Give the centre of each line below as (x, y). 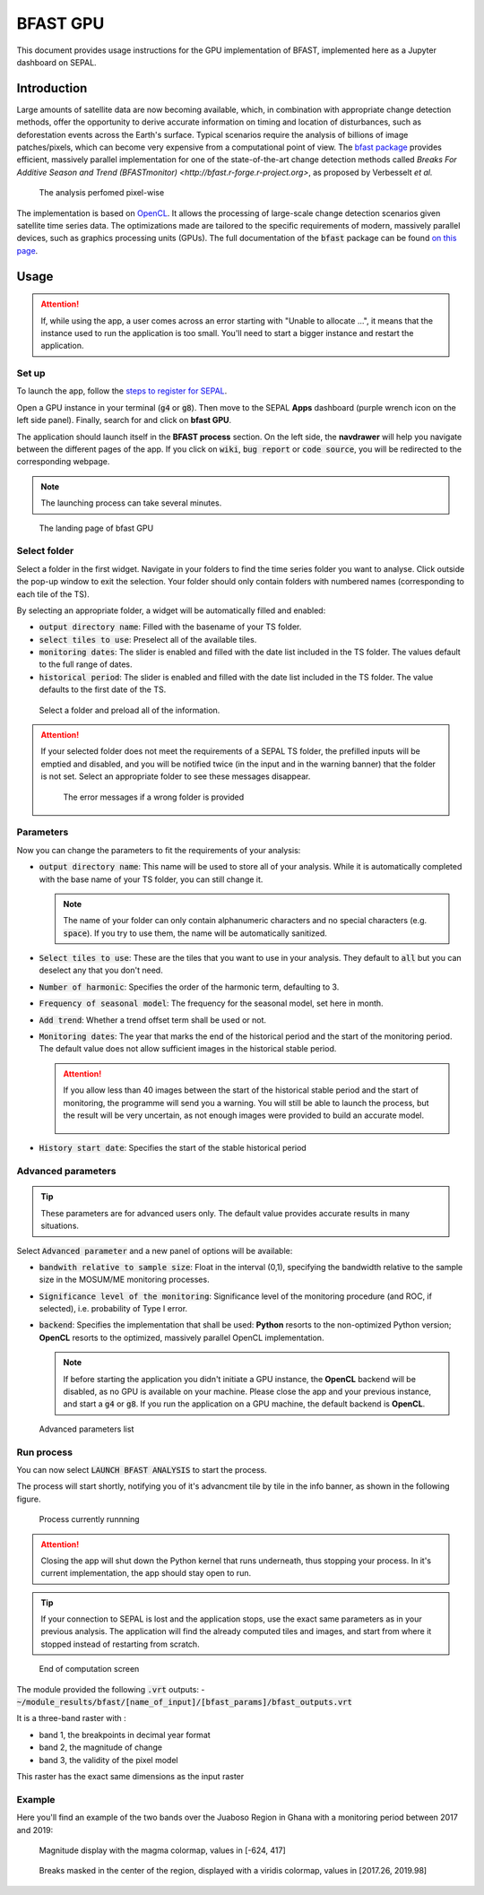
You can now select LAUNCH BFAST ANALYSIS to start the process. (142, 1469)
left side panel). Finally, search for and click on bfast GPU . (124, 420)
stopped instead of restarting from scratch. (121, 1644)
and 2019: (35, 1830)
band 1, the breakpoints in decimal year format (125, 1735)
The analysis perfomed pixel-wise (102, 193)
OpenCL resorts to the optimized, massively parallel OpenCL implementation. (181, 1337)
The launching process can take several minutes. (131, 503)
